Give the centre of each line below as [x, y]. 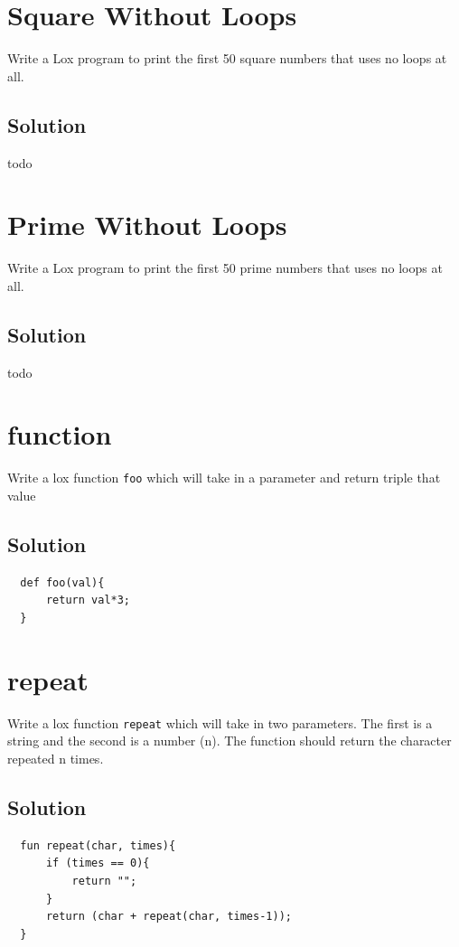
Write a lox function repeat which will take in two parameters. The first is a [220, 722]
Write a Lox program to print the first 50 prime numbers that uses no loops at [225, 268]
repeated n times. [56, 758]
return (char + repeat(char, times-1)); [169, 917]
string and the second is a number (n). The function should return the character [229, 741]
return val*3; [88, 600]
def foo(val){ [62, 582]
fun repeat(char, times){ [98, 845]
